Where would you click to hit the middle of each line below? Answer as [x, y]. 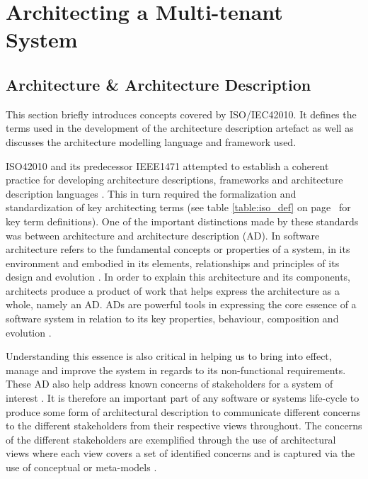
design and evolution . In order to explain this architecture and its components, [178, 277]
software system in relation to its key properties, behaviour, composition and [172, 319]
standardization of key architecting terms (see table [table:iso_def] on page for [178, 207]
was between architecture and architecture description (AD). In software [163, 235]
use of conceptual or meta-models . [81, 467]
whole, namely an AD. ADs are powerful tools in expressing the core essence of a [181, 304]
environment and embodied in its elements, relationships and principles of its [173, 263]
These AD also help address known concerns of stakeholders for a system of [169, 384]
